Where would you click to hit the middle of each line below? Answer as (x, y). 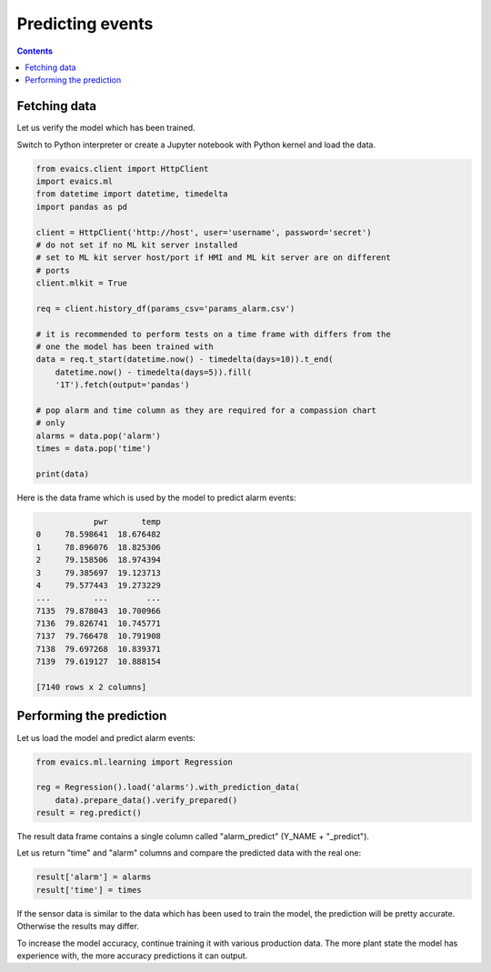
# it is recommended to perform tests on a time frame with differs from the (213, 334)
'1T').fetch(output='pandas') (122, 385)
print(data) (63, 474)
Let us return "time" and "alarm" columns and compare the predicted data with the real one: (189, 853)
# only (50, 423)
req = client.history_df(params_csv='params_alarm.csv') (165, 308)
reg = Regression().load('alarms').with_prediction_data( (168, 787)
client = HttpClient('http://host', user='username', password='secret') (204, 232)
